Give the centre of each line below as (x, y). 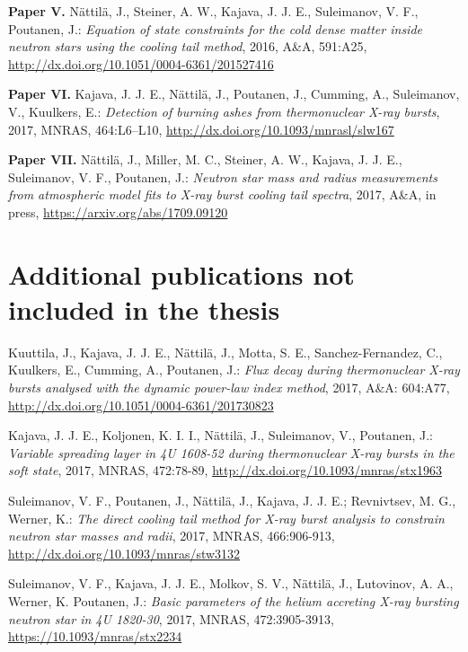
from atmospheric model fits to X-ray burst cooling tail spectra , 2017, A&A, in (222, 194)
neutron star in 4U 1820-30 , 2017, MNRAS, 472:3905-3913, (171, 618)
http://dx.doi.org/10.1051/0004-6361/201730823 (141, 405)
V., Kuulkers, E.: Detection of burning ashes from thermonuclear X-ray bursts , (224, 111)
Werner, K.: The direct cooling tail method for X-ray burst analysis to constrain (226, 518)
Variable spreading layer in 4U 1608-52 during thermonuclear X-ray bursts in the (231, 452)
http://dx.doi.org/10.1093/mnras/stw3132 (124, 553)
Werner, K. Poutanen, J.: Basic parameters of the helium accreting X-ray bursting (234, 600)
